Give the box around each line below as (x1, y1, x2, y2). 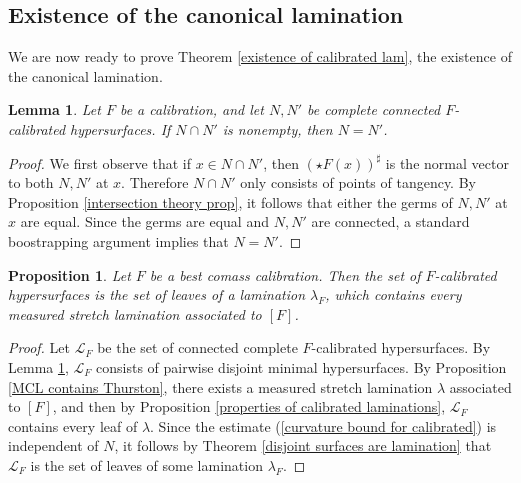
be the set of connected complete (97, 337, 298, 358)
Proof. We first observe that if (8, 152, 191, 173)
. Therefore (121, 172, 189, 193)
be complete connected (307, 99, 441, 120)
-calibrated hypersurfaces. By (311, 337, 491, 358)
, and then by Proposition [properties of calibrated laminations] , (52, 396, 446, 417)
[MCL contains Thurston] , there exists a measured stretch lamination (8, 376, 433, 397)
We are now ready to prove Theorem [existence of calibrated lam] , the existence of (8, 46, 512, 67)
